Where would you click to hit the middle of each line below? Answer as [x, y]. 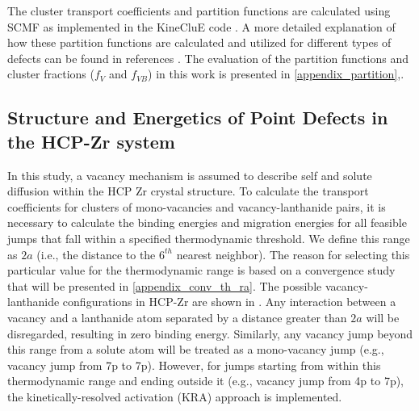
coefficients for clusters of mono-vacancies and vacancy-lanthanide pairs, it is [197, 206]
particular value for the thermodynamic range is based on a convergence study [201, 270]
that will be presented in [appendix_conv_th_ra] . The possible [165, 285]
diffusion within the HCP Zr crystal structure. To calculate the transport [188, 191]
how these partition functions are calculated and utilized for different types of [199, 42]
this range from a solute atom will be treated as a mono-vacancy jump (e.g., [196, 349]
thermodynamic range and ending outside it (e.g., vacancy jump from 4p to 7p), [206, 381]
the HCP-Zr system [91, 141]
